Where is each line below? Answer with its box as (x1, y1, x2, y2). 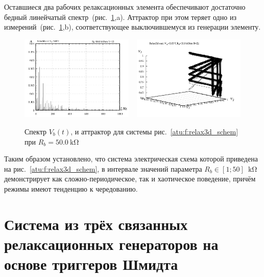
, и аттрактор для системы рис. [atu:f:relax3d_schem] (70, 126, 238, 136)
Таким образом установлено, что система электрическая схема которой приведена (4, 153, 258, 164)
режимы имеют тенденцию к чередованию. (4, 183, 138, 194)
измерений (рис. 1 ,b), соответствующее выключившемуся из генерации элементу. (4, 21, 261, 32)
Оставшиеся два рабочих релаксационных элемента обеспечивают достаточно (4, 2, 246, 12)
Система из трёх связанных (4, 213, 188, 234)
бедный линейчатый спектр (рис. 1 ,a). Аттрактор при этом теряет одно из (4, 11, 236, 22)
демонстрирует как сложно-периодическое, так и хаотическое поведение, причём (4, 173, 256, 184)
